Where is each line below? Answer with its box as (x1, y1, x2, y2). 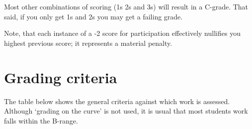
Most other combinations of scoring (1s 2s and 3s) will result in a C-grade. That (4, 1, 249, 11)
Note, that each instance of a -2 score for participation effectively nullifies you (4, 28, 241, 38)
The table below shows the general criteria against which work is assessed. (4, 96, 230, 106)
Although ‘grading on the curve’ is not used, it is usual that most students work (4, 106, 248, 116)
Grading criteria (4, 67, 117, 87)
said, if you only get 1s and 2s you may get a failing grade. (4, 11, 183, 21)
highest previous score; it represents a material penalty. (4, 37, 172, 48)
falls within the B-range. (4, 115, 78, 126)
